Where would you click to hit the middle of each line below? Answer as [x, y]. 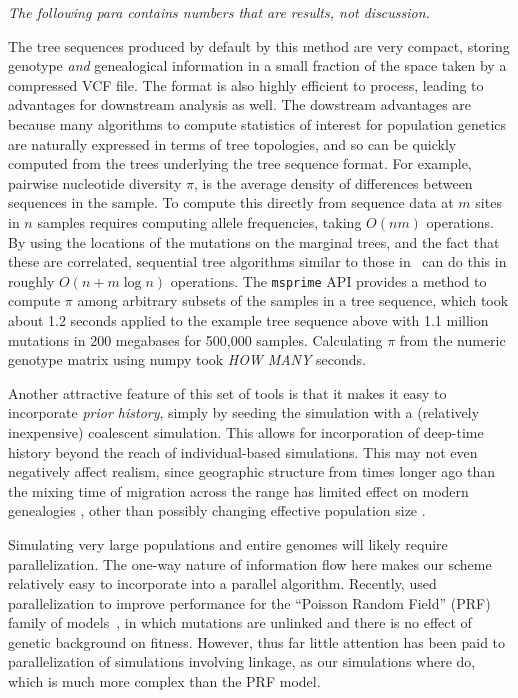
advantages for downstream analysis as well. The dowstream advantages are [240, 104]
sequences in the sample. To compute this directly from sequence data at [231, 202]
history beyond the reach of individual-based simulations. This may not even [243, 451]
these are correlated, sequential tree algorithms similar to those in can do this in [257, 261]
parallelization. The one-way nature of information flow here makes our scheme [250, 563]
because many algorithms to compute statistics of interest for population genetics [257, 123]
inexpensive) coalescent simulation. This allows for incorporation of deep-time [246, 431]
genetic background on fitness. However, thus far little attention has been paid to [257, 641]
